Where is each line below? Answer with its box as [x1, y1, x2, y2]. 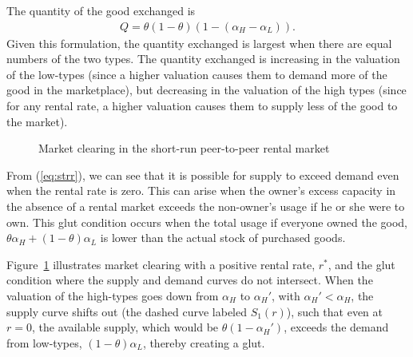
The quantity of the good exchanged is [6, 2, 196, 18]
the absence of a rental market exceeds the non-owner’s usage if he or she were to [6, 197, 405, 214]
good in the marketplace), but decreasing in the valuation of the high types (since [6, 81, 407, 98]
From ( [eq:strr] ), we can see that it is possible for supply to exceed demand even [6, 166, 399, 183]
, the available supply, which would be [31, 319, 219, 335]
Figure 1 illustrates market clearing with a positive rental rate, [6, 256, 316, 272]
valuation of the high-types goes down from [6, 287, 219, 303]
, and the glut [328, 256, 395, 272]
